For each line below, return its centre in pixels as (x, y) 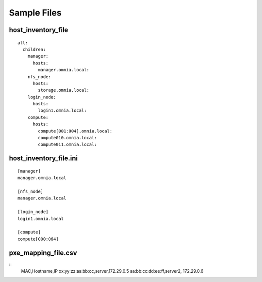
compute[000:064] (38, 239)
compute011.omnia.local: (67, 145)
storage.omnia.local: (64, 90)
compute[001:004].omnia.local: (75, 131)
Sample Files (35, 13)
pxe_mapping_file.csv (43, 253)
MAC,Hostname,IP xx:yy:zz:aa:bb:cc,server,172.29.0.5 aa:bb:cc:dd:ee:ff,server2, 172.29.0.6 (112, 271)
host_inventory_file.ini (43, 158)
